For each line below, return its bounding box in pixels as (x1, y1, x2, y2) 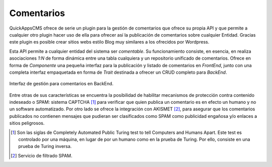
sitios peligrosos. (9, 120, 45, 126)
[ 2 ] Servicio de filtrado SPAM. (11, 152, 73, 158)
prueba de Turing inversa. (18, 143, 72, 149)
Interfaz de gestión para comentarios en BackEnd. (9, 81, 114, 87)
